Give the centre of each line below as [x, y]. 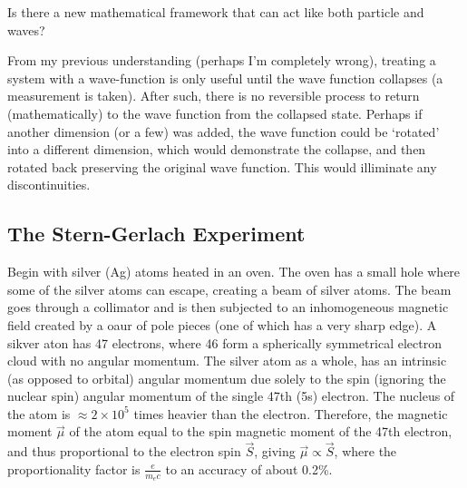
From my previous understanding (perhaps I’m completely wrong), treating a [222, 60]
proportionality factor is [74, 468]
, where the [365, 451]
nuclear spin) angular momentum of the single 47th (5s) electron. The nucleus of [231, 396]
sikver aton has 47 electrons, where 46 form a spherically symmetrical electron [224, 342]
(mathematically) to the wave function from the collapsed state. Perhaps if [215, 113]
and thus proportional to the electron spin [124, 451]
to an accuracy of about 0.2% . [249, 468]
